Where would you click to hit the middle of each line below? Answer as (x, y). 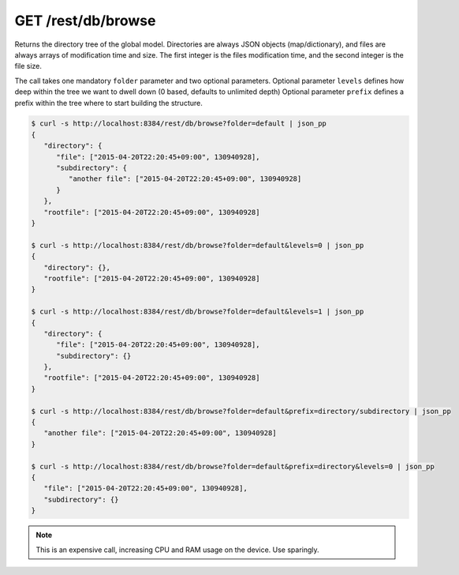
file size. (28, 66)
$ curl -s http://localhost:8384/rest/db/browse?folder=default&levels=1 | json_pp (198, 312)
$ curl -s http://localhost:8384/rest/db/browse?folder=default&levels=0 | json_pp (198, 245)
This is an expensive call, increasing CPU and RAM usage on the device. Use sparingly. (177, 550)
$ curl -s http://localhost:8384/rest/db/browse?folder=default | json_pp (179, 124)
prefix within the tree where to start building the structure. (108, 103)
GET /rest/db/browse (85, 21)
